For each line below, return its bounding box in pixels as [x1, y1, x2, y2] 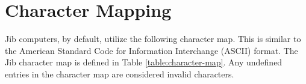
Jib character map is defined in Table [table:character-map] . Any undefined [5, 56, 283, 68]
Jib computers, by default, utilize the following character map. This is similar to [5, 32, 301, 45]
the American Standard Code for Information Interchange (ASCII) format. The [5, 44, 298, 56]
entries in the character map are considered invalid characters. [5, 67, 234, 80]
